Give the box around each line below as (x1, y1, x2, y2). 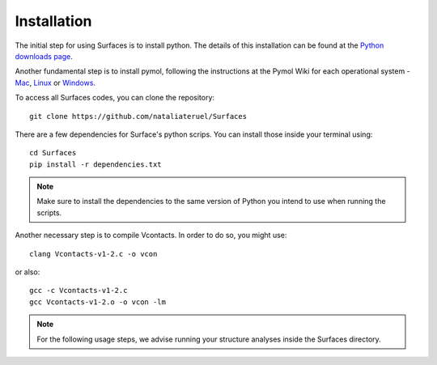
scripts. (36, 207, 62, 218)
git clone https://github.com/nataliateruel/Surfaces (29, 112, 247, 121)
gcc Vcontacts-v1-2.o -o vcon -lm (29, 297, 166, 307)
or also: (15, 267, 40, 277)
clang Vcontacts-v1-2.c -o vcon (29, 249, 158, 258)
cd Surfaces (29, 148, 77, 158)
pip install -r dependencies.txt (29, 159, 162, 169)
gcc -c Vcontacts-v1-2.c (29, 286, 128, 295)
